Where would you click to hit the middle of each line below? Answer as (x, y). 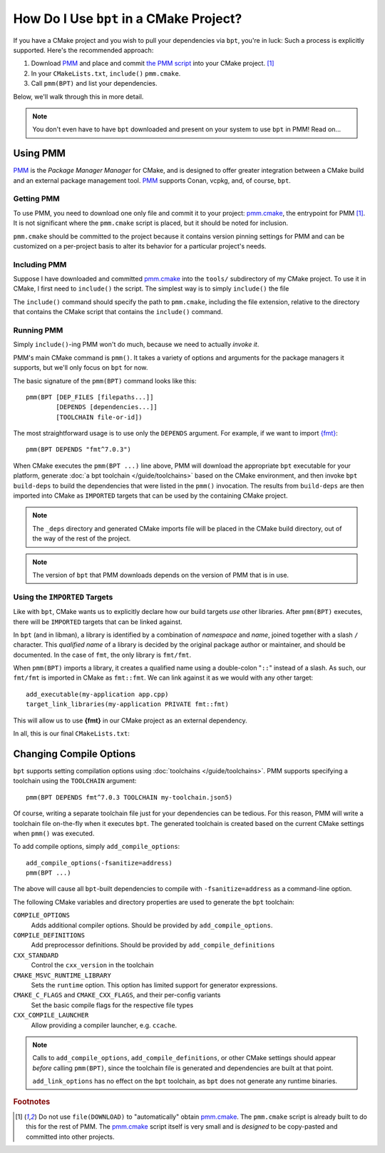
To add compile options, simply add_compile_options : (97, 847)
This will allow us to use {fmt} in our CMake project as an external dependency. (130, 720)
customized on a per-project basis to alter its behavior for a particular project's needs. (140, 246)
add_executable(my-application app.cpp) (97, 694)
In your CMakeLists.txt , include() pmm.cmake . (106, 73)
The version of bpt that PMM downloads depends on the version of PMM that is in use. (160, 575)
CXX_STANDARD (36, 955)
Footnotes (32, 1102)
